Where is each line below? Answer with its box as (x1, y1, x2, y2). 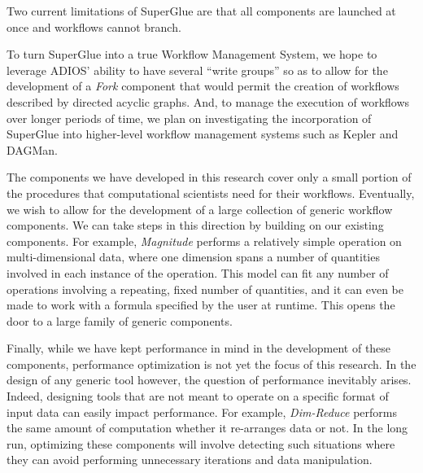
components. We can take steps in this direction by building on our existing (7, 217, 384, 234)
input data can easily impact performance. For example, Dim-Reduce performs (7, 403, 397, 420)
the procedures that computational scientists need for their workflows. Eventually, (7, 184, 415, 201)
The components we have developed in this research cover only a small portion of (7, 169, 412, 186)
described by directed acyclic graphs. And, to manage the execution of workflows (7, 93, 410, 110)
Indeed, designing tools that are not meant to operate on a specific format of (7, 388, 389, 405)
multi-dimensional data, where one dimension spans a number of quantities (7, 248, 380, 265)
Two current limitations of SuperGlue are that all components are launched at (7, 2, 396, 19)
